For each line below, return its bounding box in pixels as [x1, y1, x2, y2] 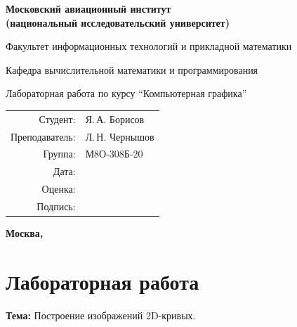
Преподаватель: [11, 129, 76, 143]
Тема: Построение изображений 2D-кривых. [6, 307, 196, 322]
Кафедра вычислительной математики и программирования [6, 62, 258, 77]
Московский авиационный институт [6, 1, 171, 15]
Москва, [6, 226, 44, 241]
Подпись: [37, 198, 76, 213]
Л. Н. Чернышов [85, 129, 154, 143]
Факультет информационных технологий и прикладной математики [6, 39, 292, 53]
